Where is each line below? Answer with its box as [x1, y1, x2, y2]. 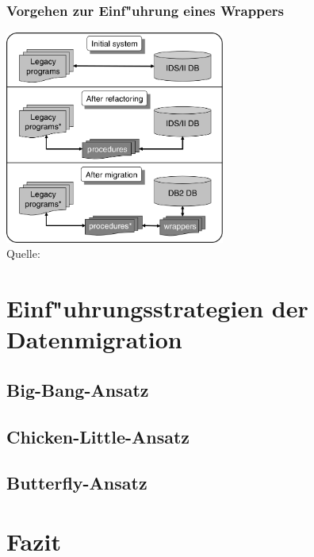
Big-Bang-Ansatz [6, 377, 149, 401]
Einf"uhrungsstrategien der [6, 292, 308, 325]
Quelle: [6, 245, 40, 262]
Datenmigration [6, 323, 182, 355]
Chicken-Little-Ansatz [6, 424, 190, 448]
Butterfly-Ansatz [6, 471, 147, 495]
